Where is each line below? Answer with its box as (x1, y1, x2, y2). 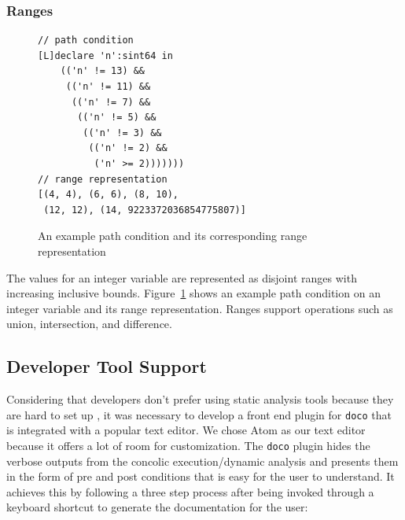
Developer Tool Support (6, 354, 207, 378)
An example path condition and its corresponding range (38, 227, 307, 244)
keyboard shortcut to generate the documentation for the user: (6, 499, 308, 515)
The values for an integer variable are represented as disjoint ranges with (6, 269, 357, 286)
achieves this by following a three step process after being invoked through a (6, 483, 374, 500)
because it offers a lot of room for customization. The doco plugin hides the (6, 437, 370, 453)
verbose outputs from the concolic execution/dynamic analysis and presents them (6, 452, 399, 469)
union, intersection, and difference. (6, 315, 172, 332)
